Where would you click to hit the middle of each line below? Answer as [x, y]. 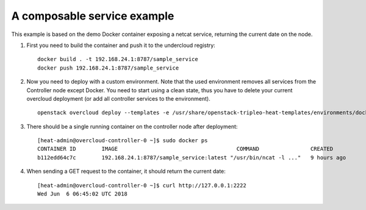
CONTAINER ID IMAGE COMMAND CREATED [185, 149]
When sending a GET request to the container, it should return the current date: [126, 172]
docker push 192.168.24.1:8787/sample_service [108, 68]
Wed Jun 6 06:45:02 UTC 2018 [83, 194]
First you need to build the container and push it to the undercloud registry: [121, 45]
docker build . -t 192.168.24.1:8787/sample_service [118, 59]
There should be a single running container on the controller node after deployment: [132, 126]
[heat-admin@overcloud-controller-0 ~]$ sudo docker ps [123, 141]
